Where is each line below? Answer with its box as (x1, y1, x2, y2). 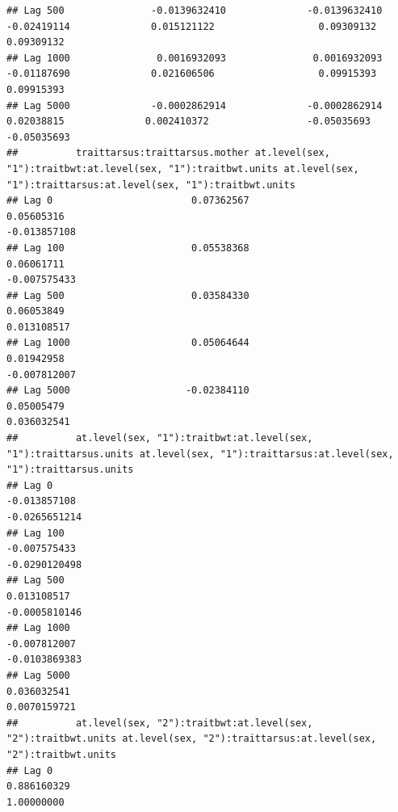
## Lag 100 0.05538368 (6, 242, 249, 254)
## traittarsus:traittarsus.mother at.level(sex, (6, 147, 330, 159)
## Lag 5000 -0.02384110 (6, 385, 249, 397)
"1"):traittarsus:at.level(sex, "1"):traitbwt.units (6, 179, 295, 191)
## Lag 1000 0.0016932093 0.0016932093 (6, 52, 383, 64)
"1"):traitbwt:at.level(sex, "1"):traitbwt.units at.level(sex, (6, 162, 359, 175)
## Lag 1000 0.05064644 (6, 337, 249, 349)
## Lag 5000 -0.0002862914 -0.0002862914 (6, 99, 383, 111)
